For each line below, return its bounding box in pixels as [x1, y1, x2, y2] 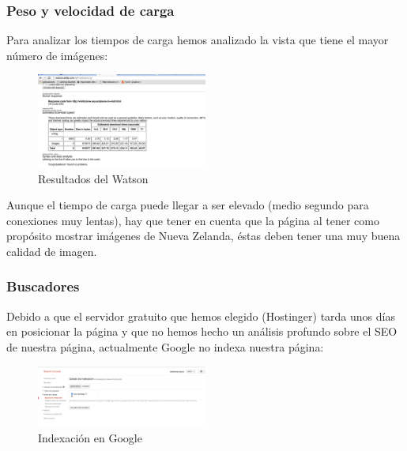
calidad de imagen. [6, 242, 97, 259]
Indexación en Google [38, 429, 142, 445]
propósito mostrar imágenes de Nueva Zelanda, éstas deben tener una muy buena [6, 227, 401, 244]
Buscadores [6, 276, 80, 296]
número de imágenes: [6, 47, 108, 63]
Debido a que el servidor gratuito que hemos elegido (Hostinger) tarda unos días [6, 307, 395, 324]
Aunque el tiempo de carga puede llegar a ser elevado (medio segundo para [6, 197, 369, 213]
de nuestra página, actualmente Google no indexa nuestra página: [6, 338, 324, 355]
